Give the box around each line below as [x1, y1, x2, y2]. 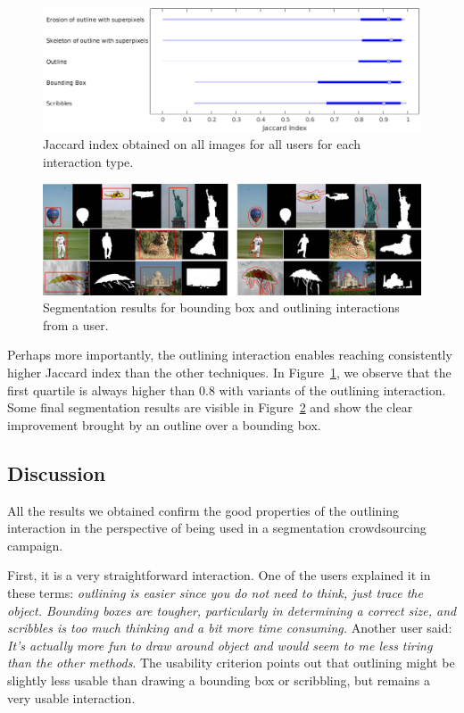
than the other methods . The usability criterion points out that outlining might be [7, 653, 455, 672]
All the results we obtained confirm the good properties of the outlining [7, 501, 400, 519]
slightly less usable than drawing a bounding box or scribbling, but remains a [7, 670, 430, 689]
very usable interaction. [7, 688, 136, 707]
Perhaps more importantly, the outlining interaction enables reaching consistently [7, 345, 452, 364]
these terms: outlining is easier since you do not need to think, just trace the [7, 584, 423, 602]
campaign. [7, 535, 63, 554]
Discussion [7, 459, 106, 486]
